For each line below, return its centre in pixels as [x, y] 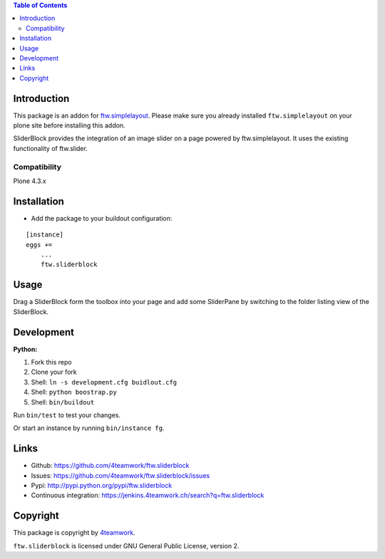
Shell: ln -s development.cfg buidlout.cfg [104, 382]
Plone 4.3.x [30, 181]
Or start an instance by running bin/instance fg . [89, 428]
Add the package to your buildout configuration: [102, 218]
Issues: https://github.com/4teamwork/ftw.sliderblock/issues [120, 475]
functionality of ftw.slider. [51, 148]
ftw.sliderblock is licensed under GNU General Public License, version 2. [126, 545]
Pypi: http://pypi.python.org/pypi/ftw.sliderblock [102, 486]
